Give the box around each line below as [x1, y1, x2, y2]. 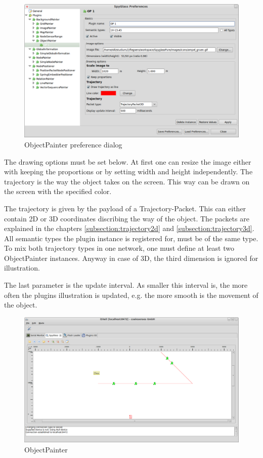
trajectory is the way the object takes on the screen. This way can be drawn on [4, 176, 250, 186]
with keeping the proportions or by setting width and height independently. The [4, 166, 253, 177]
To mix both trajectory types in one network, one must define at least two [4, 243, 234, 253]
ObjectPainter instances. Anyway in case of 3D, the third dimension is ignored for [4, 252, 258, 263]
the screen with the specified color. [4, 186, 112, 197]
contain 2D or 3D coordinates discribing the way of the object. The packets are [4, 213, 249, 223]
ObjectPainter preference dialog [24, 139, 122, 149]
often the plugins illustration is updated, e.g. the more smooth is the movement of [4, 289, 258, 300]
